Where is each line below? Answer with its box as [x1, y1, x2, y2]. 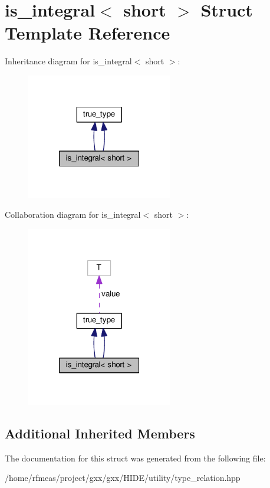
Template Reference [5, 21, 170, 45]
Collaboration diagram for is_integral [5, 208, 141, 220]
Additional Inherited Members [5, 424, 195, 442]
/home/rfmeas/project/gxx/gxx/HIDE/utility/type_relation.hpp [5, 471, 241, 484]
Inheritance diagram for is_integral [5, 55, 132, 67]
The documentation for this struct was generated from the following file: [5, 451, 266, 464]
